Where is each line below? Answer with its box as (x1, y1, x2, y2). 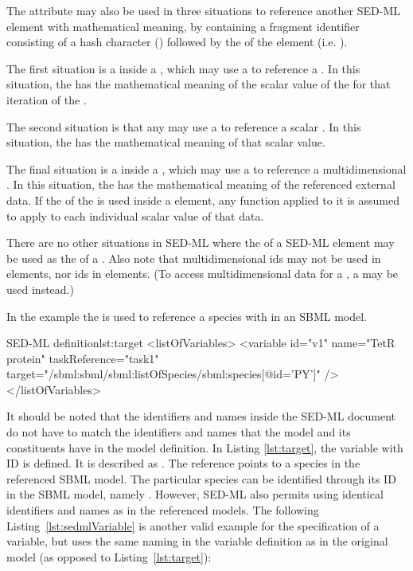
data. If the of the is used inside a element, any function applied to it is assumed (6, 191, 399, 208)
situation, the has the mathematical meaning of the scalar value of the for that (6, 76, 391, 92)
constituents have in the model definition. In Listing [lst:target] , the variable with (6, 439, 403, 456)
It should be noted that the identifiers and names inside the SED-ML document (6, 408, 396, 424)
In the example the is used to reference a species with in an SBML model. (6, 307, 367, 324)
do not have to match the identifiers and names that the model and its (6, 424, 351, 440)
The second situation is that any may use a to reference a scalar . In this (6, 118, 361, 135)
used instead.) (6, 280, 74, 297)
